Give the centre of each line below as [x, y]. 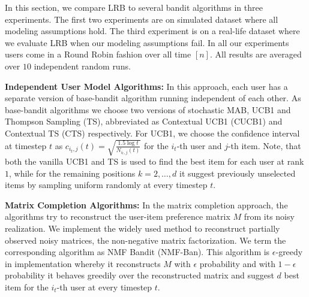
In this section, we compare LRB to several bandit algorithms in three [134, 7]
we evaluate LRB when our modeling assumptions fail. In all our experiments [147, 42]
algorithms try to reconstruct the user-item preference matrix [118, 216]
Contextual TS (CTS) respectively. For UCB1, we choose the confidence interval [152, 133]
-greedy [289, 252]
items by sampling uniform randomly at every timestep [106, 185]
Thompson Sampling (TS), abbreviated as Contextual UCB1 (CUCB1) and [144, 121]
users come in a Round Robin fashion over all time [98, 54]
